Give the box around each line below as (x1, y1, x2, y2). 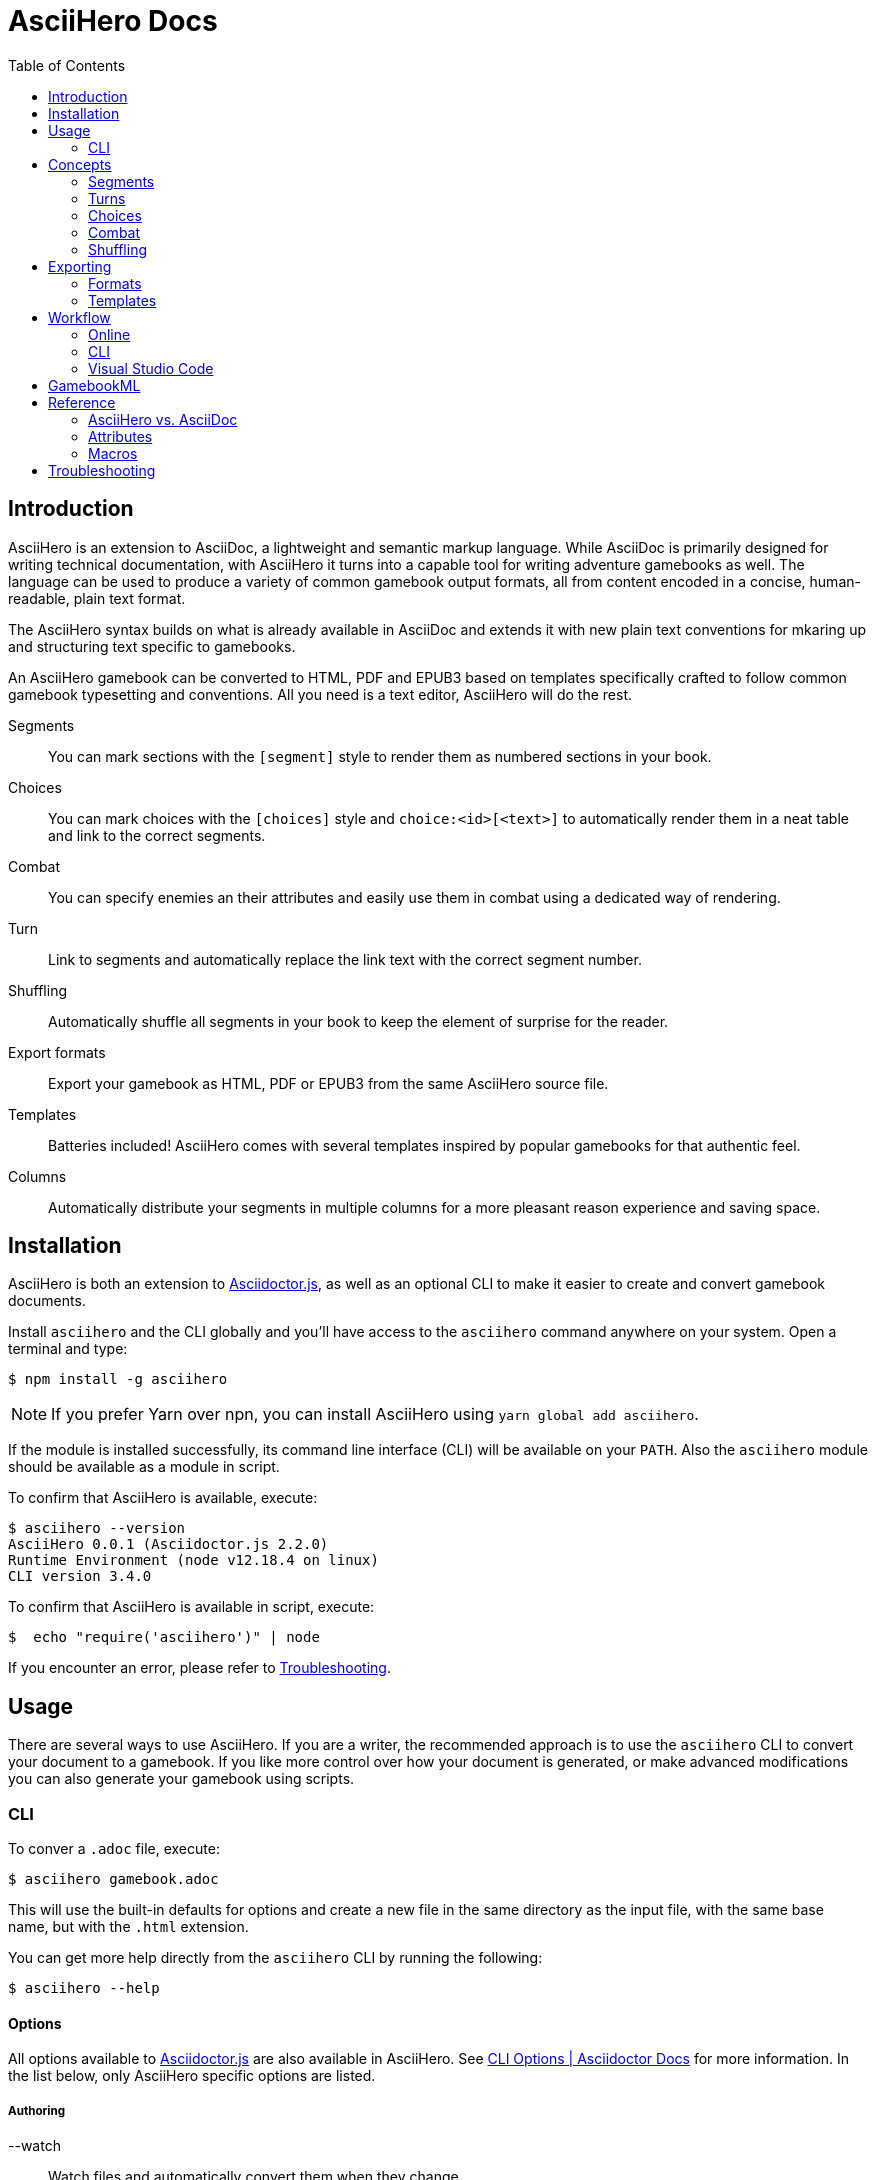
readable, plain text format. (8, 589, 186, 607)
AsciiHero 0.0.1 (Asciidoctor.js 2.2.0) (8, 1536, 329, 1553)
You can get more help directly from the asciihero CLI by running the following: (8, 1949, 543, 1967)
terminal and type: (8, 1340, 128, 1358)
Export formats (8, 1043, 106, 1061)
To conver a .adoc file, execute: (8, 1840, 220, 1858)
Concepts (48, 155, 112, 173)
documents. (8, 1292, 86, 1310)
